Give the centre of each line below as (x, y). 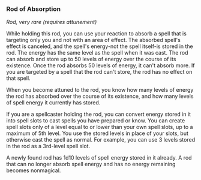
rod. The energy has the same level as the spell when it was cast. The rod (97, 53)
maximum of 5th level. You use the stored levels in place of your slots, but (97, 133)
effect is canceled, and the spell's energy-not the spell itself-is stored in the (100, 46)
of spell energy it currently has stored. (53, 103)
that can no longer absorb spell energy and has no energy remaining (91, 164)
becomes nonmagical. (34, 170)
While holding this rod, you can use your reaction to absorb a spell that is (97, 34)
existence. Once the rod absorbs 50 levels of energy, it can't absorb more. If (100, 65)
